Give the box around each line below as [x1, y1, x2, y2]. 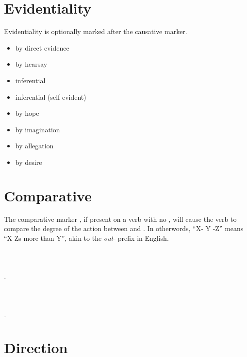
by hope [15, 108, 39, 118]
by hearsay [15, 59, 48, 69]
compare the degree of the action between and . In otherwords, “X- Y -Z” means [4, 223, 244, 233]
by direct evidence [15, 42, 69, 53]
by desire [15, 157, 42, 167]
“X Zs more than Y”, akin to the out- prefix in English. [4, 232, 169, 243]
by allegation [15, 141, 54, 151]
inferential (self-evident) [15, 91, 86, 102]
